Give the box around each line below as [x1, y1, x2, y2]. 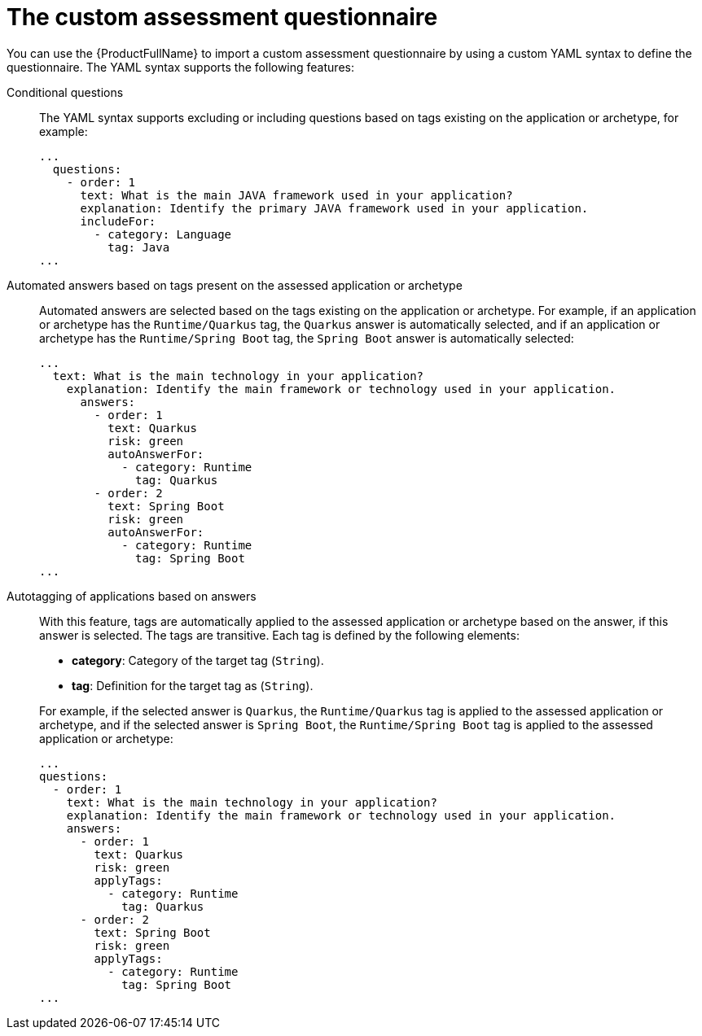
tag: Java [107, 240, 170, 254]
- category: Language [94, 227, 232, 241]
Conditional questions [7, 85, 124, 99]
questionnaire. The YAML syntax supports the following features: [7, 59, 354, 74]
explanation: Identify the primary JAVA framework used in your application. [80, 201, 589, 215]
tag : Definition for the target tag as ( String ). [72, 678, 314, 693]
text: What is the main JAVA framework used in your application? [80, 188, 513, 202]
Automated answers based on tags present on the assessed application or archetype [7, 278, 463, 292]
